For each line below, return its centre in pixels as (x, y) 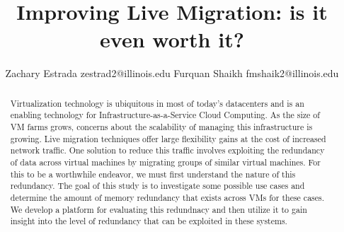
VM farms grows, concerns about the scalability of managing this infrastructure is (161, 127)
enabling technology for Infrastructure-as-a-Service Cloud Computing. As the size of (165, 115)
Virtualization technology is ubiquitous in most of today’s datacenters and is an (157, 103)
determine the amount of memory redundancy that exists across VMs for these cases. (167, 197)
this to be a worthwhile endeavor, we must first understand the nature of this (153, 174)
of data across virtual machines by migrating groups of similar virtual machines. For (165, 162)
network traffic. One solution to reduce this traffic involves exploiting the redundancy (167, 150)
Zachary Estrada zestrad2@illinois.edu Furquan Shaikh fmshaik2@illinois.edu (172, 73)
